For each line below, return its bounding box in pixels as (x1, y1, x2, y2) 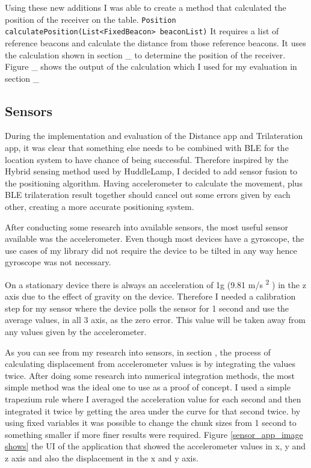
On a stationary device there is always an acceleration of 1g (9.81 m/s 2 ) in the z (5, 277, 306, 291)
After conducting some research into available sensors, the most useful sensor (5, 220, 289, 233)
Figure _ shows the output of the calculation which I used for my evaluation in (5, 60, 297, 73)
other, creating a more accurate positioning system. (5, 200, 194, 213)
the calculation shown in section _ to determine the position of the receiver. (5, 48, 286, 61)
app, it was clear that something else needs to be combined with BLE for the (5, 141, 289, 154)
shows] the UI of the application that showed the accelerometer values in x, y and (5, 440, 306, 452)
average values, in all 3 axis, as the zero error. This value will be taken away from (5, 313, 306, 326)
